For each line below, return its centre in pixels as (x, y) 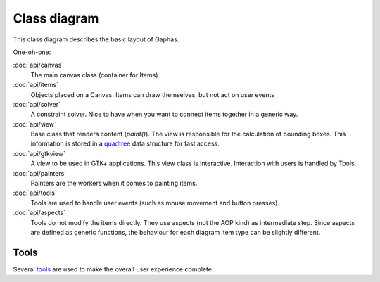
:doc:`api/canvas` (38, 65)
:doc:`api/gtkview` (39, 153)
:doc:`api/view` (34, 124)
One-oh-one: (32, 52)
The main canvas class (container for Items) (94, 75)
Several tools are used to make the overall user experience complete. (113, 269)
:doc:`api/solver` (37, 104)
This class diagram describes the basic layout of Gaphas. (96, 39)
